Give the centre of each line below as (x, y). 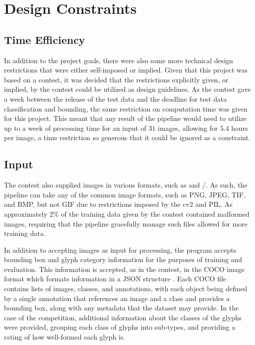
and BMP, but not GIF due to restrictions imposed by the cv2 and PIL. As (118, 204)
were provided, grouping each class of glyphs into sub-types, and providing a (120, 327)
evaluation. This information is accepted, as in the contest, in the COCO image (124, 269)
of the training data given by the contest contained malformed (155, 213)
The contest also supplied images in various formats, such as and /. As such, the (126, 185)
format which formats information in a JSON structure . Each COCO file (115, 279)
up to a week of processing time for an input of (75, 128)
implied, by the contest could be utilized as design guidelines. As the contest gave (127, 89)
